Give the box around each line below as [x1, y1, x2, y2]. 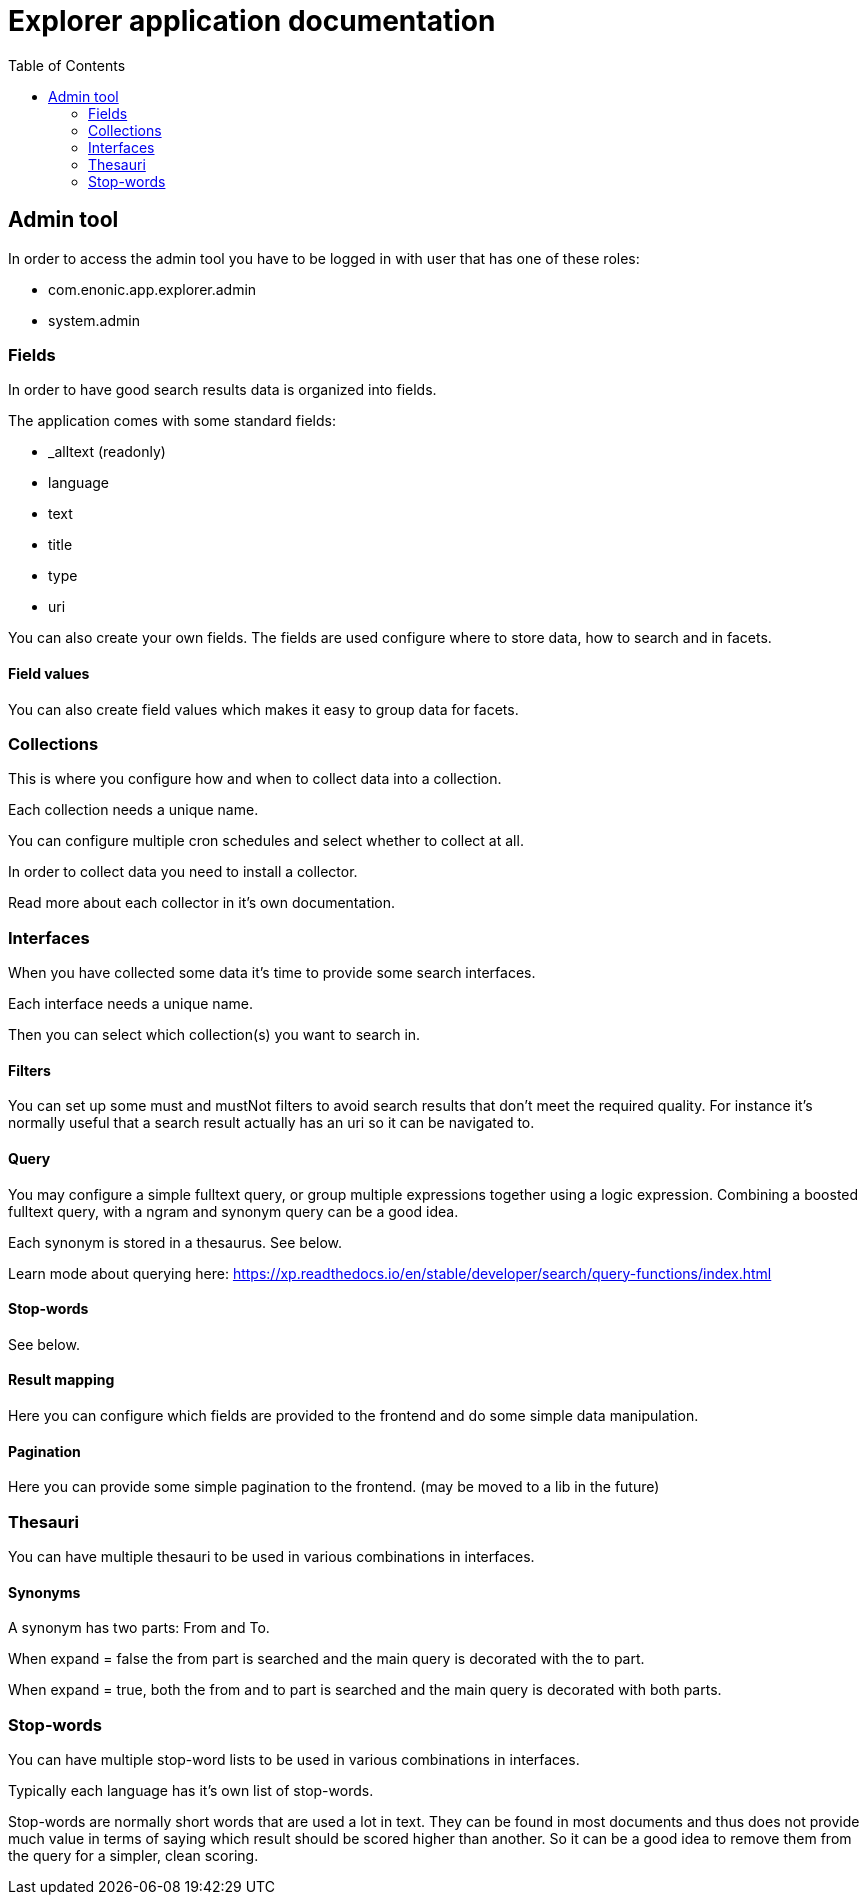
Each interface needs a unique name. [8, 995, 253, 1013]
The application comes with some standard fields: [8, 412, 336, 430]
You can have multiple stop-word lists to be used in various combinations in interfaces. [8, 1750, 580, 1768]
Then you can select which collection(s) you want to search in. [8, 1026, 421, 1044]
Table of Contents [8, 56, 126, 74]
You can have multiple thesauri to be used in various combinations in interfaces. [8, 1547, 535, 1565]
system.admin [48, 311, 140, 329]
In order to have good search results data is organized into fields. [8, 381, 437, 399]
